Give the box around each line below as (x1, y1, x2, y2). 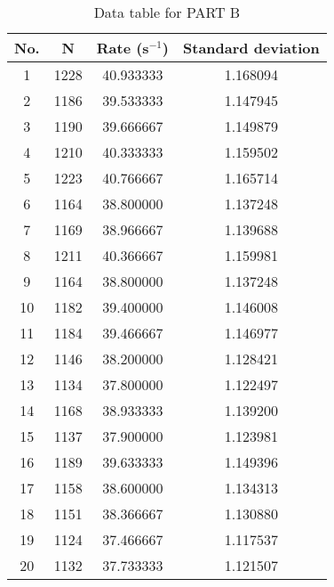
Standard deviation (183, 37, 320, 58)
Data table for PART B (93, 2, 241, 22)
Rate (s (96, 37, 149, 58)
